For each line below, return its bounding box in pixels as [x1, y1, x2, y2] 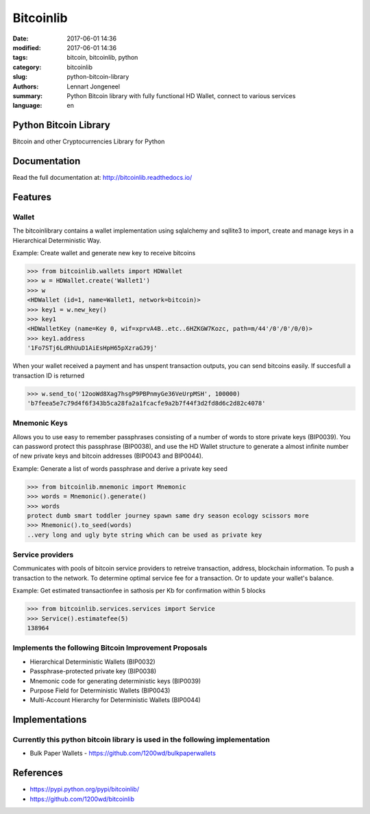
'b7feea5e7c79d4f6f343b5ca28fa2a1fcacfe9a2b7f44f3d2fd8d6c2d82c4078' [27, 399, 266, 407]
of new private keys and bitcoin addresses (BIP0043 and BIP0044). [12, 452, 203, 460]
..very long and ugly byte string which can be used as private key [27, 531, 262, 539]
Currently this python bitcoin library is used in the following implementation [12, 735, 270, 745]
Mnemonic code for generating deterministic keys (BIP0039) [29, 677, 201, 685]
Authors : [12, 82, 39, 91]
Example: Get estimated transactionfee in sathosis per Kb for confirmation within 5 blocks [12, 587, 266, 595]
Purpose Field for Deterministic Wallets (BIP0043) [29, 686, 171, 695]
